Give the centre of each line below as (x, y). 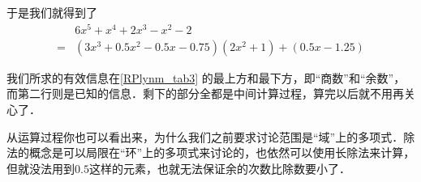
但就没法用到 (41, 168)
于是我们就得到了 (52, 12)
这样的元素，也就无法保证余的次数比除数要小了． (219, 168)
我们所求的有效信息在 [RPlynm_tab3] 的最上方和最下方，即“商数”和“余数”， (206, 77)
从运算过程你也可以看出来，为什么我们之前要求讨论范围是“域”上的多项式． (205, 136)
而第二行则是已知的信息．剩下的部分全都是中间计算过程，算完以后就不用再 (205, 93)
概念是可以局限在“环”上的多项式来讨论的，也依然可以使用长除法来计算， (222, 152)
